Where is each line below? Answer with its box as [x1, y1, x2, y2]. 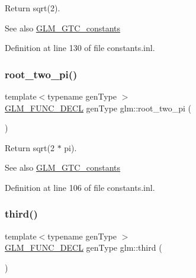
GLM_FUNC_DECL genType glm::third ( [5, 241, 162, 254]
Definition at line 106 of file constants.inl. [5, 181, 155, 193]
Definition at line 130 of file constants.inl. [5, 41, 155, 54]
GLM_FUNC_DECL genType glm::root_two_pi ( [5, 101, 191, 114]
